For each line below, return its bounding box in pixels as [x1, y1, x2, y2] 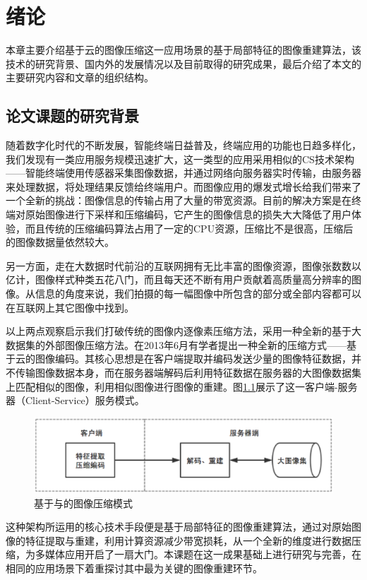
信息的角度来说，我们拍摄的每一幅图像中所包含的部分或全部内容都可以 [35, 286, 361, 301]
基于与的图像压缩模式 [34, 495, 133, 510]
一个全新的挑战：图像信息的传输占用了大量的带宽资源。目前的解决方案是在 [6, 193, 351, 208]
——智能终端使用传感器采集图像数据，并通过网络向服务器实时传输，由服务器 [6, 165, 361, 180]
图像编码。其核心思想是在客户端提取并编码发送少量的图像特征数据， [35, 351, 351, 366]
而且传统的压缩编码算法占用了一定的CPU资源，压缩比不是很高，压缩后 [25, 220, 354, 235]
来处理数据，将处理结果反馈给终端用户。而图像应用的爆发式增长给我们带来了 [6, 179, 361, 194]
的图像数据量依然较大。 [6, 235, 114, 249]
